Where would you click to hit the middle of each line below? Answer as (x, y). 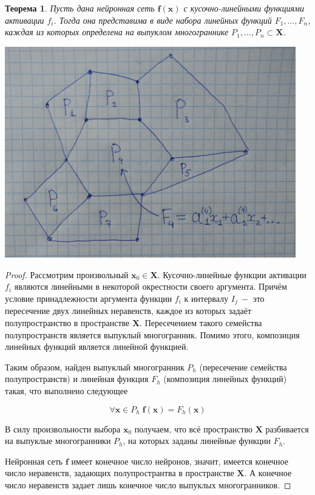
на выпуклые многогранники (58, 441)
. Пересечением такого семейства (201, 323)
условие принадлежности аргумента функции (89, 298)
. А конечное (268, 473)
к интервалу (206, 298)
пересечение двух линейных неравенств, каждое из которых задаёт (128, 311)
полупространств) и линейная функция (77, 379)
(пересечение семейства (243, 367)
